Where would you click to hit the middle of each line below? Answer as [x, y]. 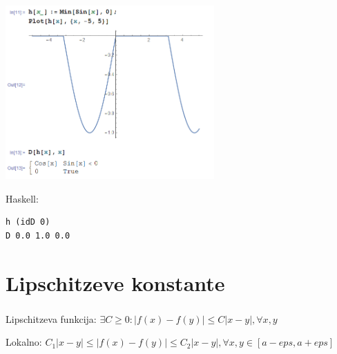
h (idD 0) [28, 222]
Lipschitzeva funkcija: [51, 318]
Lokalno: [24, 342]
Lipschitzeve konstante [115, 282]
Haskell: [22, 198]
